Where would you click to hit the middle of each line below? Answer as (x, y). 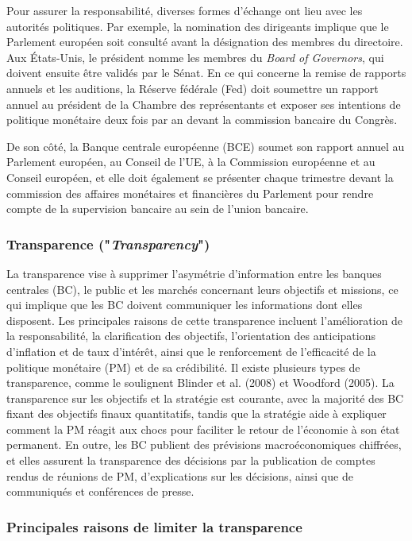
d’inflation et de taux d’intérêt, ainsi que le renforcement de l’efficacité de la (191, 351)
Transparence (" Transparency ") (108, 243)
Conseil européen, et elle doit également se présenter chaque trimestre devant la (200, 177)
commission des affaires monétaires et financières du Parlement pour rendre (190, 193)
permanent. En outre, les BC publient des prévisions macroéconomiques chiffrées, (204, 444)
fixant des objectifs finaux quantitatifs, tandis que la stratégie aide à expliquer (196, 413)
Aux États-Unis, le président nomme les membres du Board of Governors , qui (195, 57)
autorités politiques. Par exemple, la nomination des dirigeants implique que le (198, 26)
